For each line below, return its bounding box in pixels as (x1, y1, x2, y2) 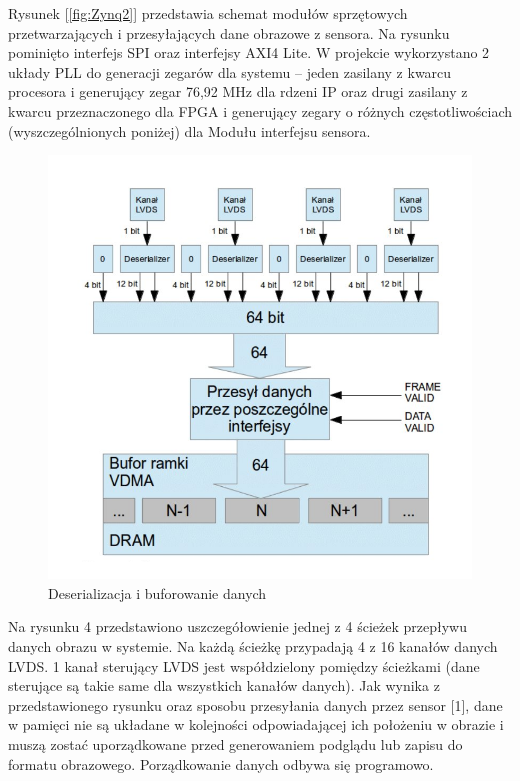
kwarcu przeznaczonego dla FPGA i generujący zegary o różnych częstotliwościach (8, 100, 512, 121)
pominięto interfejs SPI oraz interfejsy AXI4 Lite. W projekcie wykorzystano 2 (8, 42, 490, 63)
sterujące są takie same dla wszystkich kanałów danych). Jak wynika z (8, 675, 440, 696)
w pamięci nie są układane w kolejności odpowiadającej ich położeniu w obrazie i (8, 714, 504, 735)
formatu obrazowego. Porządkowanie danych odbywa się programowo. (8, 753, 434, 774)
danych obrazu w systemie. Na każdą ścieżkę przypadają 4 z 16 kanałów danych (8, 635, 498, 656)
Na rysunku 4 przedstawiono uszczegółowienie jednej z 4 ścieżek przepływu (8, 616, 467, 637)
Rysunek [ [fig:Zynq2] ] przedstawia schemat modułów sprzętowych (8, 3, 408, 23)
